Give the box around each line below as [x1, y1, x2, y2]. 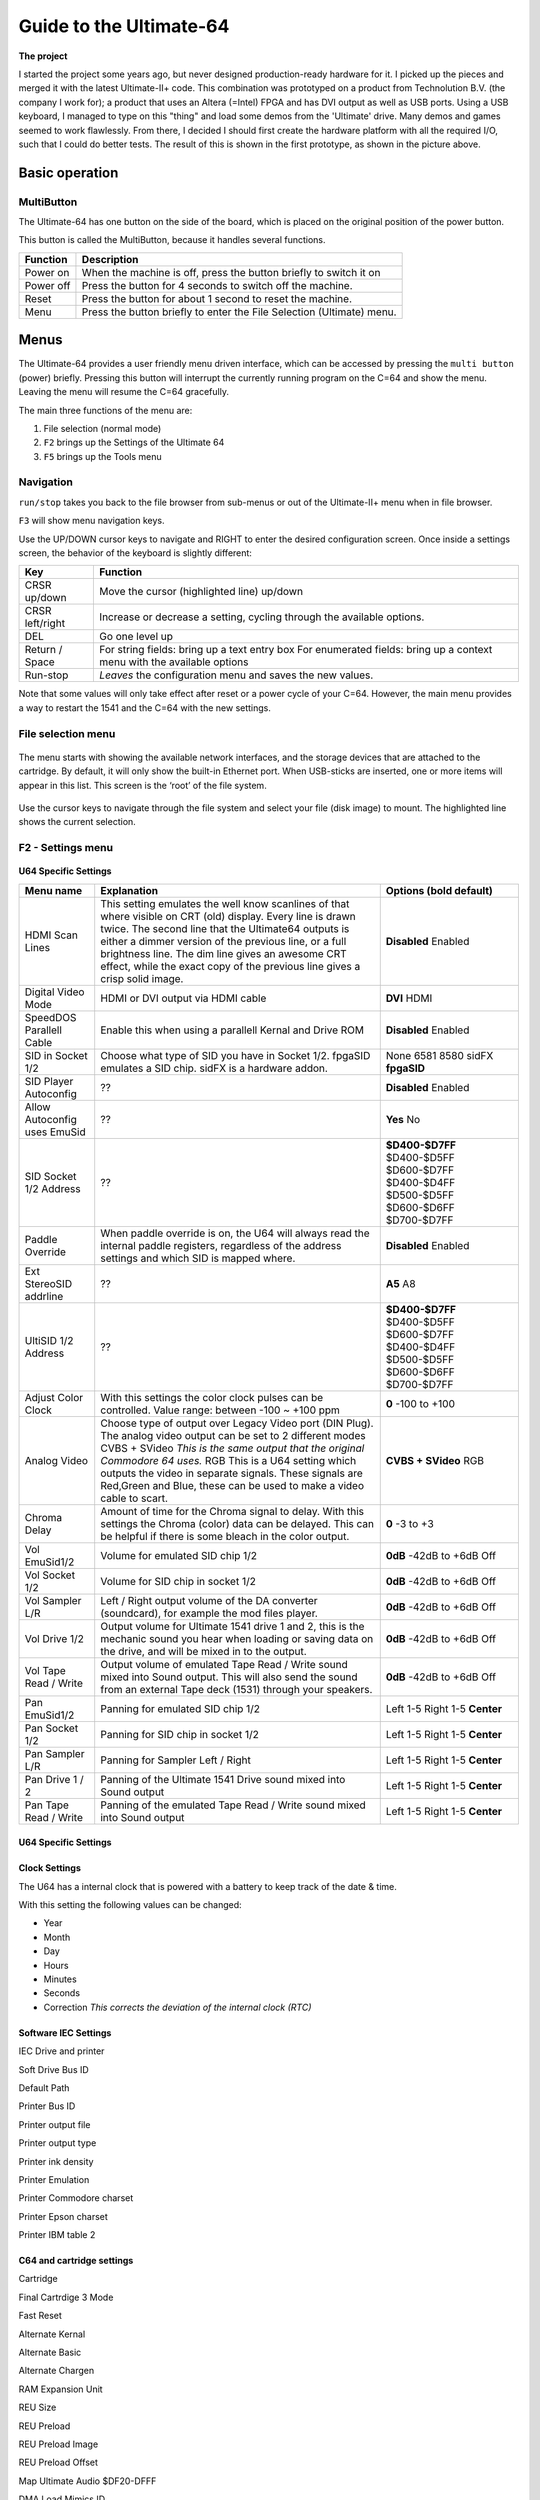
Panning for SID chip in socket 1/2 [100, 1727, 259, 1741]
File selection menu [18, 726, 116, 740]
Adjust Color [24, 1390, 84, 1404]
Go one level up [99, 630, 174, 644]
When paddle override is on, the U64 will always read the [100, 1226, 370, 1240]
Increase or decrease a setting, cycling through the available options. [99, 610, 425, 624]
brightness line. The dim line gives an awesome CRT [100, 946, 347, 960]
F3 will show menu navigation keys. [18, 515, 165, 527]
